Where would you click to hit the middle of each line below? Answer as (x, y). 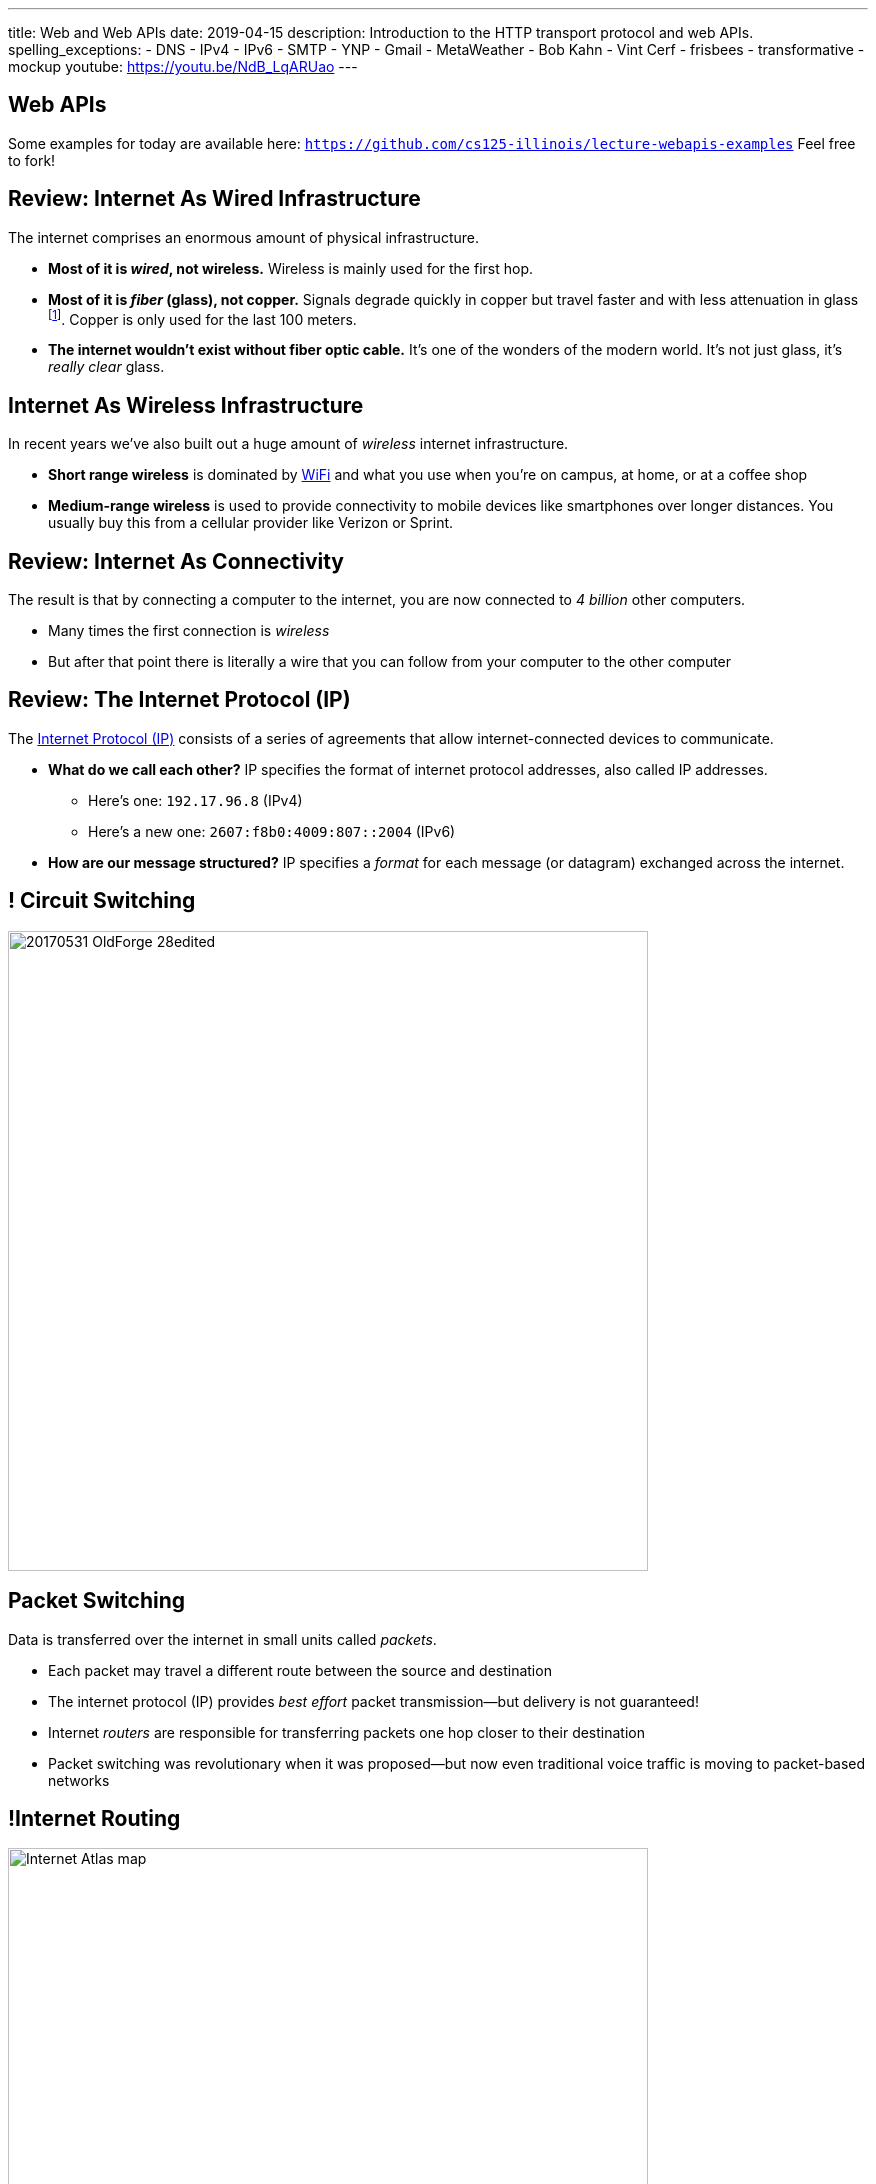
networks (79, 1780)
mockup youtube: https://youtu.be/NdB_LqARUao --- (183, 66)
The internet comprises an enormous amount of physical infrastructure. (243, 237)
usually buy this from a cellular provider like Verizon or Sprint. (251, 523)
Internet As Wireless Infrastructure (186, 405)
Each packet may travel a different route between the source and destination (300, 1670)
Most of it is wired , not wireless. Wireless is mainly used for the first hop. (290, 268)
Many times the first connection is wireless (189, 631)
